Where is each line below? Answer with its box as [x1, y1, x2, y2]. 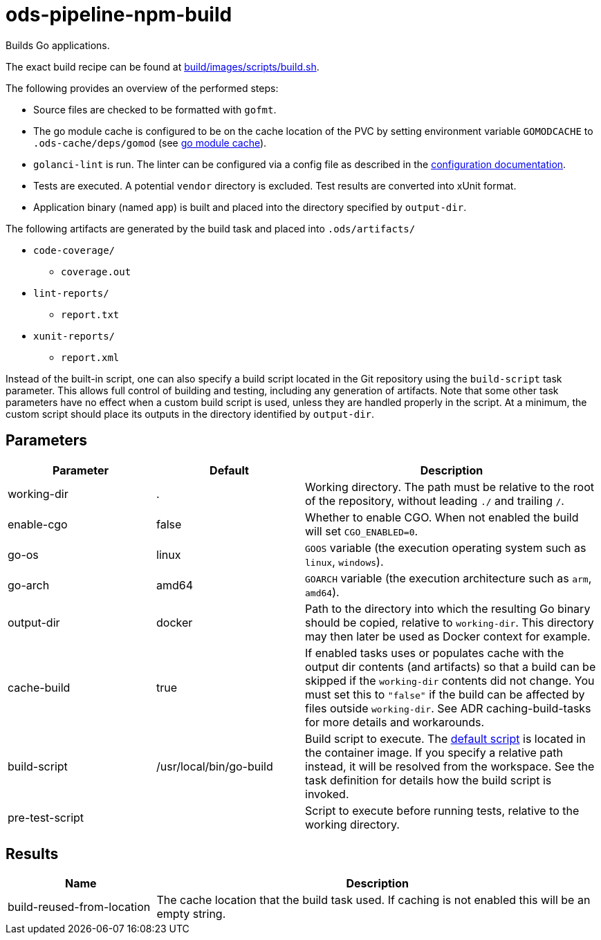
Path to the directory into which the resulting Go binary [305, 601, 591, 616]
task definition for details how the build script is [305, 773, 552, 787]
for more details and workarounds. [305, 715, 485, 729]
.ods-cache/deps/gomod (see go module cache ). [33, 136, 267, 149]
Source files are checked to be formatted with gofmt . [33, 103, 277, 116]
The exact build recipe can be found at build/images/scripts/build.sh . [6, 60, 320, 73]
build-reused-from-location [8, 900, 151, 914]
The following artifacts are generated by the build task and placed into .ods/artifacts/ [6, 222, 416, 234]
